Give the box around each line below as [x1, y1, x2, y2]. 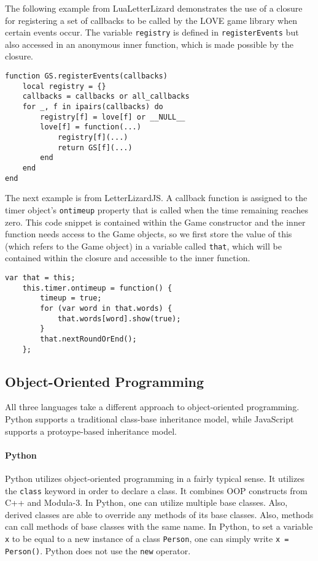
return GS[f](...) [57, 143, 133, 152]
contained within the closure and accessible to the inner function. [5, 251, 250, 264]
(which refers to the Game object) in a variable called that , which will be [5, 239, 282, 252]
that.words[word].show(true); [57, 314, 181, 323]
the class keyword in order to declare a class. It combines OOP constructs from [5, 484, 308, 497]
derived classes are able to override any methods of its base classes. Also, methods [5, 508, 314, 521]
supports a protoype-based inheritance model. [5, 424, 177, 437]
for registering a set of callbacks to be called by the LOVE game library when [5, 13, 298, 26]
